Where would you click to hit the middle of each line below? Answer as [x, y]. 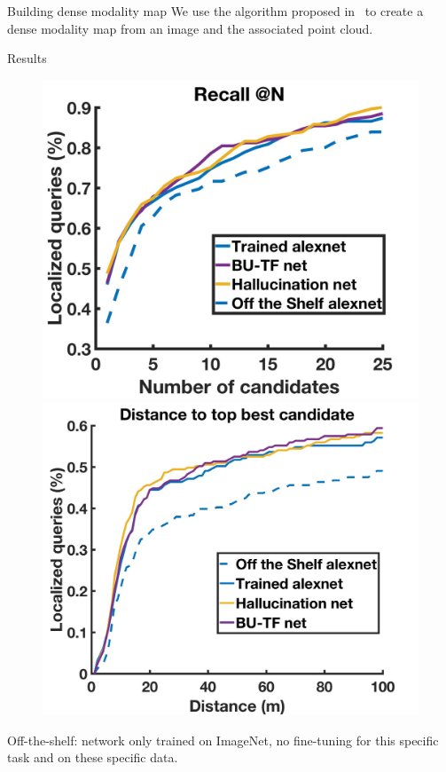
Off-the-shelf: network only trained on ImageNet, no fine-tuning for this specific [223, 740]
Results [27, 58]
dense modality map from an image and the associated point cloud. [190, 28]
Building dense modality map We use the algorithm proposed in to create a [215, 11]
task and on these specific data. [93, 757]
